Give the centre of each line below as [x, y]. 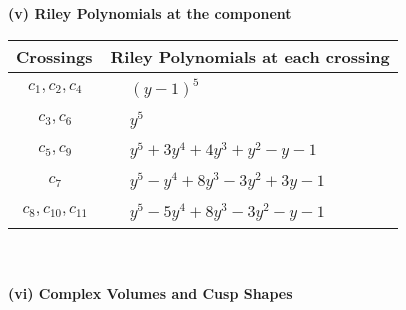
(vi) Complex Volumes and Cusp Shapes [150, 293]
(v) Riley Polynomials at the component [150, 13]
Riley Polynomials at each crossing [250, 56]
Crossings [54, 56]
